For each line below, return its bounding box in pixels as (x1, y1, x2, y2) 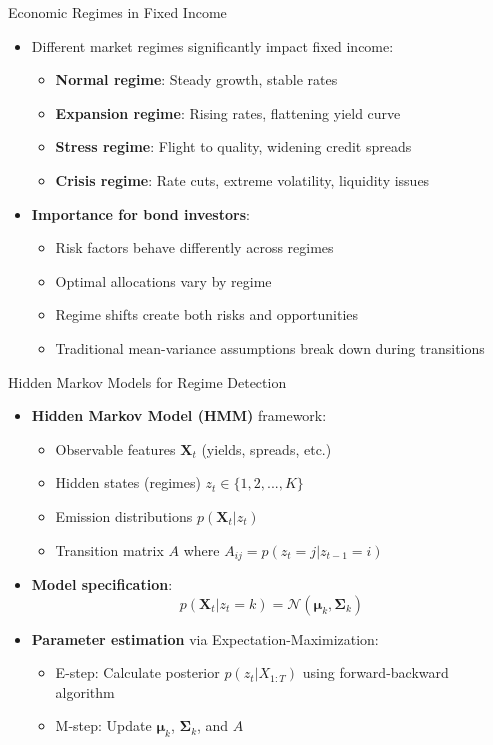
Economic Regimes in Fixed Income (8, 2, 227, 22)
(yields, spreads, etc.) (201, 438, 332, 459)
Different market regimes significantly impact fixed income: (31, 35, 394, 56)
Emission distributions (55, 505, 193, 526)
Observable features (55, 438, 176, 459)
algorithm (55, 681, 115, 702)
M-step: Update (55, 715, 152, 736)
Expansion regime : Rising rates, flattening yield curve (55, 102, 401, 123)
